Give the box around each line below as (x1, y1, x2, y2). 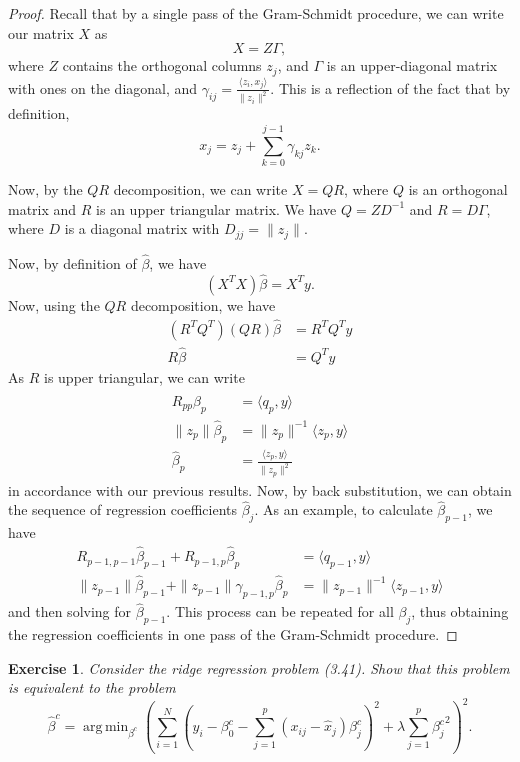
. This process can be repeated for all (166, 601, 394, 622)
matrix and (8, 198, 77, 219)
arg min (83, 720, 129, 735)
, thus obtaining (411, 601, 509, 622)
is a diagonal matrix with (64, 218, 220, 239)
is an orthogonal (408, 179, 508, 200)
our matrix (8, 22, 74, 43)
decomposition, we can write (113, 179, 288, 200)
